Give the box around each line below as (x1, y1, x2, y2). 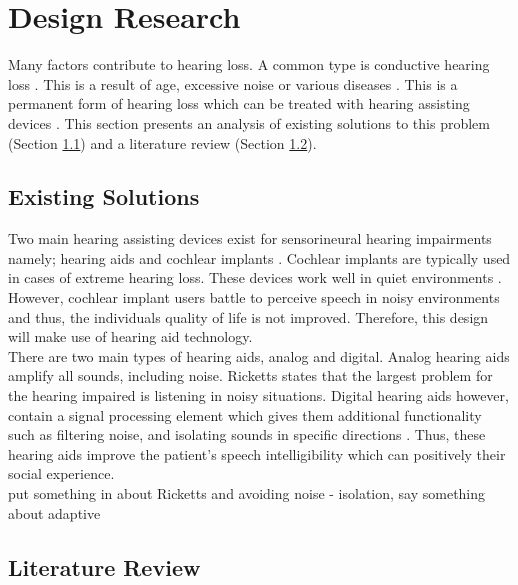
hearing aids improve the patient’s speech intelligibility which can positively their (8, 443, 506, 464)
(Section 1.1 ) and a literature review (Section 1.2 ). (8, 132, 317, 153)
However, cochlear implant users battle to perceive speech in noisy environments (8, 287, 500, 308)
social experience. (8, 463, 115, 484)
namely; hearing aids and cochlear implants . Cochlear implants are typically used (8, 247, 511, 268)
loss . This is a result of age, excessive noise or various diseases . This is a (8, 73, 458, 94)
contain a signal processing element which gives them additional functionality (8, 404, 482, 425)
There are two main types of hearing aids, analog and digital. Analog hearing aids (8, 345, 510, 366)
